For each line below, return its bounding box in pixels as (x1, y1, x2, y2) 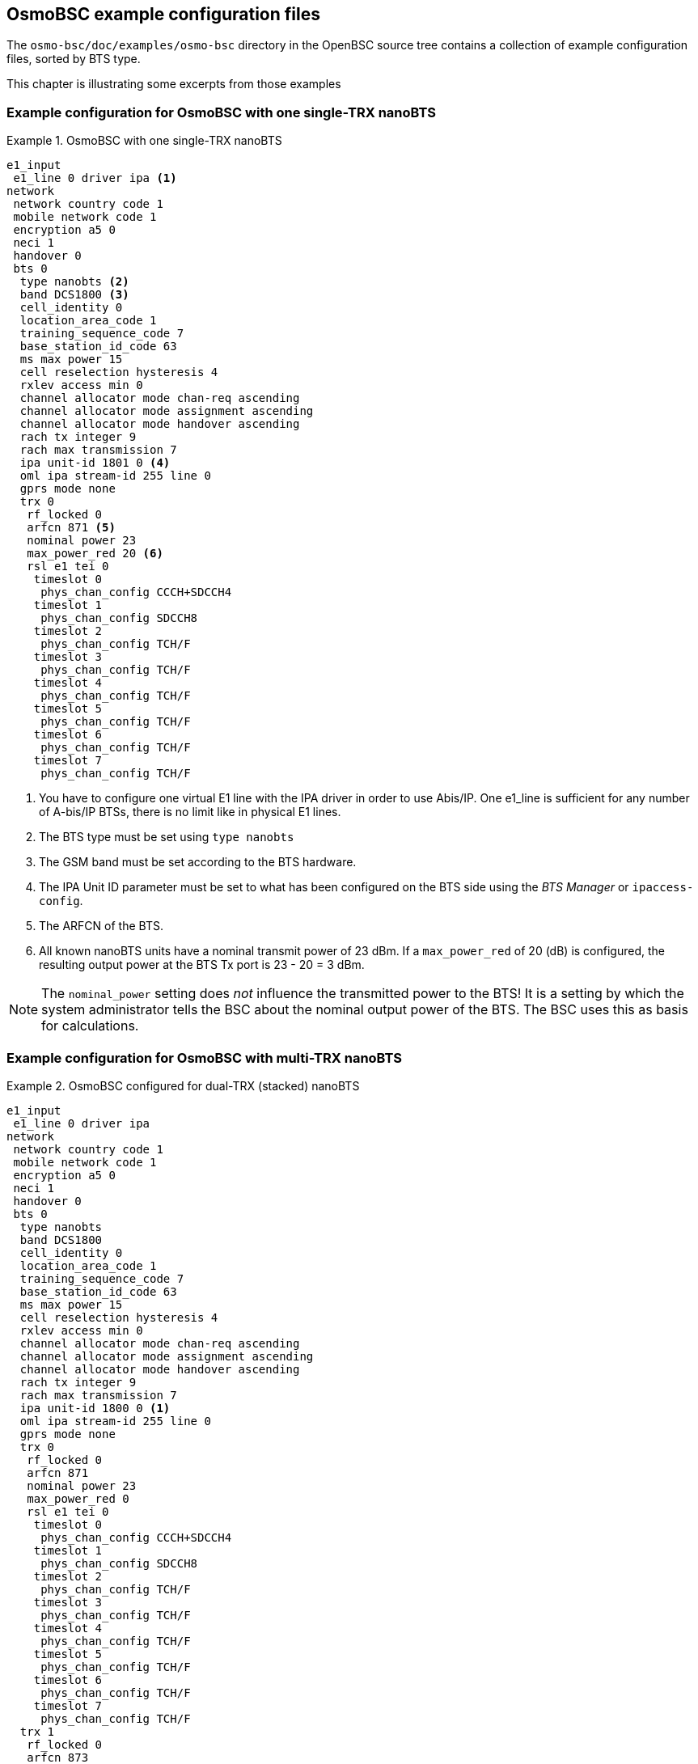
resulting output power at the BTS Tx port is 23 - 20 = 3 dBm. (39, 958, 365, 972)
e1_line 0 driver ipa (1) (13, 171, 177, 185)
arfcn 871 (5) (27, 521, 116, 535)
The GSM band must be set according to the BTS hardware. (39, 855, 357, 869)
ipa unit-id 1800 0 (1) (19, 1401, 171, 1415)
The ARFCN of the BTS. (39, 919, 163, 933)
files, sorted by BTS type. (6, 52, 141, 66)
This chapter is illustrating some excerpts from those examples (6, 77, 341, 91)
